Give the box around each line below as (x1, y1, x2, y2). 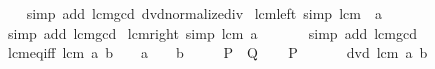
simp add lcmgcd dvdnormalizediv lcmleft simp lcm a (26, 3, 382, 23)
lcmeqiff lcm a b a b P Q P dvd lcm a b (7, 42, 428, 63)
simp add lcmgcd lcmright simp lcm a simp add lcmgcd (7, 22, 417, 43)
